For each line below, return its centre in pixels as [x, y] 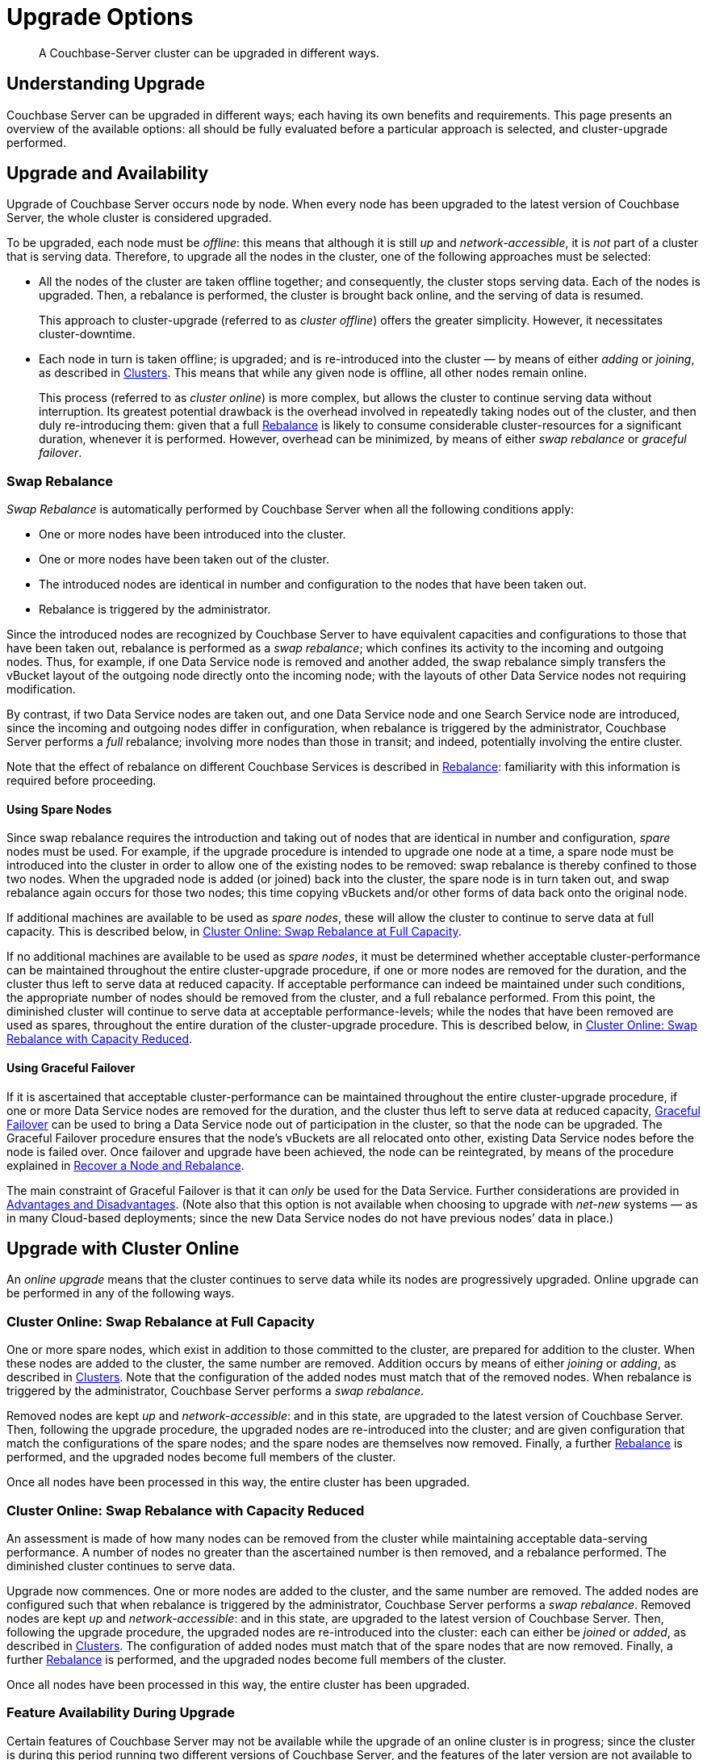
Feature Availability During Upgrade [121, 1713]
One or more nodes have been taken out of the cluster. [184, 559]
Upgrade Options [100, 17]
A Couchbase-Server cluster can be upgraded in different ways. [209, 52]
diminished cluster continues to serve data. [121, 1565]
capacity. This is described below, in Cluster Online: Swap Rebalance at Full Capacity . [234, 932]
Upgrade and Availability [108, 174]
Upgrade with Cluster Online [123, 1249]
